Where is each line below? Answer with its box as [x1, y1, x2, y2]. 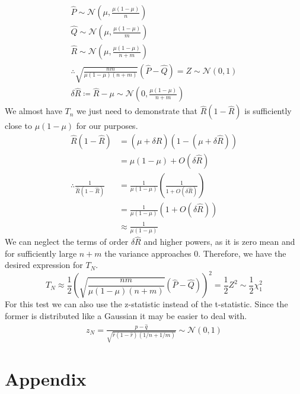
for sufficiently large [5, 247, 77, 259]
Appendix [5, 367, 87, 391]
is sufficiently [244, 105, 292, 117]
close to [5, 119, 32, 132]
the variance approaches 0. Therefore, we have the [104, 247, 286, 259]
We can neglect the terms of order [5, 235, 129, 248]
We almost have [5, 105, 62, 117]
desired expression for [5, 259, 83, 271]
